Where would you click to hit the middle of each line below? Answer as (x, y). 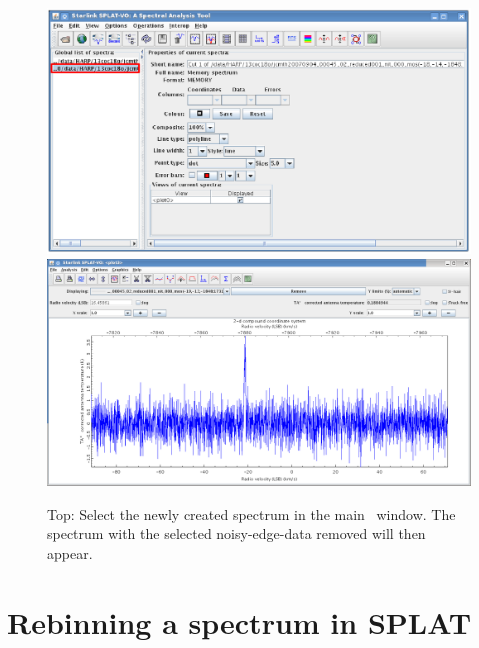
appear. (70, 553)
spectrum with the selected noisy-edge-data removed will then (236, 533)
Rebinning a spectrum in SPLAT (239, 621)
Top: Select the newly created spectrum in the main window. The (251, 513)
